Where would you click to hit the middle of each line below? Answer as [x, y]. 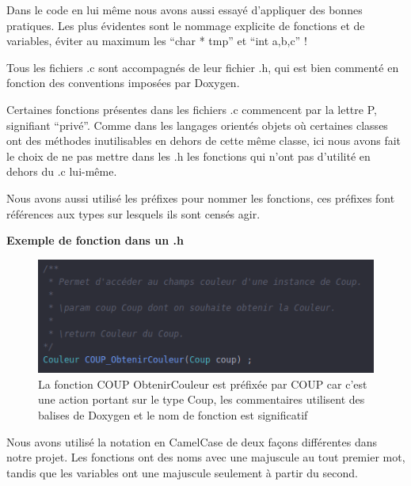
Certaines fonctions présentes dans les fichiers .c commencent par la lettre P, [192, 109]
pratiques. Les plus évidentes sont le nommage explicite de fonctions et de [186, 25]
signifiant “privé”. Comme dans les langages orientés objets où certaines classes [197, 125]
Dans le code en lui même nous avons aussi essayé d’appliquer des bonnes [185, 9]
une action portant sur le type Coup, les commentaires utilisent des [202, 399]
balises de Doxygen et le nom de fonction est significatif [173, 414]
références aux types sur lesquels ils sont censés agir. [133, 213]
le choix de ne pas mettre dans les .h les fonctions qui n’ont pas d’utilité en [188, 156]
